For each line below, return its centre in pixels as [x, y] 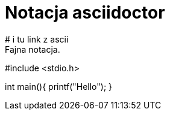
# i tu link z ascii [37, 39]
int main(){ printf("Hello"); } [59, 86]
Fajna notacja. [33, 49]
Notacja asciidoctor [85, 13]
